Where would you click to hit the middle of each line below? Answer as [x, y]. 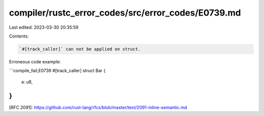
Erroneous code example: [35, 61]
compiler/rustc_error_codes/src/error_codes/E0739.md [125, 13]
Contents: [19, 36]
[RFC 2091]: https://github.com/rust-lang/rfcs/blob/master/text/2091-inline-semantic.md [98, 107]
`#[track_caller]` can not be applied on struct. [80, 49]
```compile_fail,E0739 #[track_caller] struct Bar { [57, 71]
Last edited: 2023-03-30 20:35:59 [44, 27]
